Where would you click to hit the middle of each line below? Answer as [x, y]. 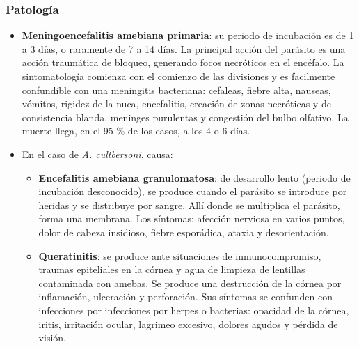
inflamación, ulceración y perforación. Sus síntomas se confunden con [185, 296]
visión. [52, 338]
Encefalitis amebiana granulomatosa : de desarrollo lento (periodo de [194, 177]
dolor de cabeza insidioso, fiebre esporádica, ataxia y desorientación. [184, 232]
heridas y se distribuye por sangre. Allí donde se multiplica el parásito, [189, 205]
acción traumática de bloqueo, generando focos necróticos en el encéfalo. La [183, 62]
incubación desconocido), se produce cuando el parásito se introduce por [193, 191]
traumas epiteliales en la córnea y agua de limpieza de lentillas [172, 269]
